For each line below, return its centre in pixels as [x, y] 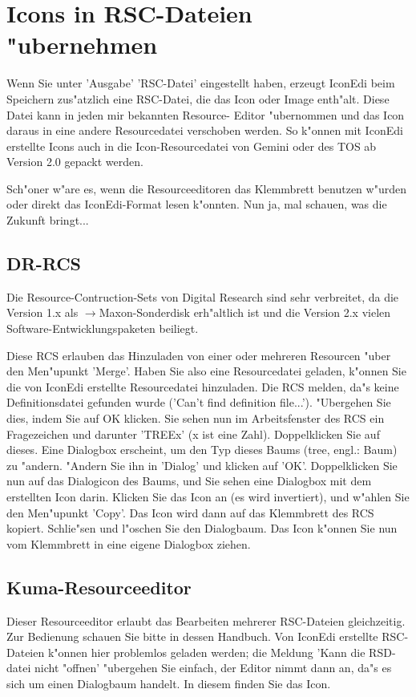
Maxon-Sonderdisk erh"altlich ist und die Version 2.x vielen [245, 312]
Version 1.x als [42, 312]
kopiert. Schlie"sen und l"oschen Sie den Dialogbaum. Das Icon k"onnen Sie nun [202, 528]
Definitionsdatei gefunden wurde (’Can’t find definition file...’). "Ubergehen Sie [199, 402]
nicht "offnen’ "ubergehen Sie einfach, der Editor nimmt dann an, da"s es [213, 668]
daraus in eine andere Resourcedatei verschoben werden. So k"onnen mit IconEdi [205, 130]
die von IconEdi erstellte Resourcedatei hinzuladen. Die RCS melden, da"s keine [203, 386]
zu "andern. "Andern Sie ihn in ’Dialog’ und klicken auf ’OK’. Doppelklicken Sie [202, 465]
